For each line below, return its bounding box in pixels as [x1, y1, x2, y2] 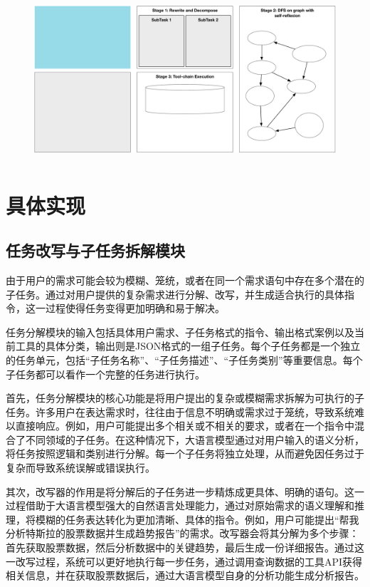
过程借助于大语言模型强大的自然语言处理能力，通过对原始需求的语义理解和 [6, 498, 354, 513]
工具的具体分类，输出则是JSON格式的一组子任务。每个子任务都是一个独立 [15, 338, 361, 353]
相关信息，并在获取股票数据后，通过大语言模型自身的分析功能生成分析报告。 [6, 568, 364, 583]
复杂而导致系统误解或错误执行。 [6, 460, 155, 475]
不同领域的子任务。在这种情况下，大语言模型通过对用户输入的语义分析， [25, 432, 364, 447]
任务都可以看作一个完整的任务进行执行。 [15, 366, 205, 381]
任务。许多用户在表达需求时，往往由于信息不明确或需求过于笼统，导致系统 [6, 404, 354, 419]
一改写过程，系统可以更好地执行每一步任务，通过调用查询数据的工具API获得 [6, 554, 363, 568]
